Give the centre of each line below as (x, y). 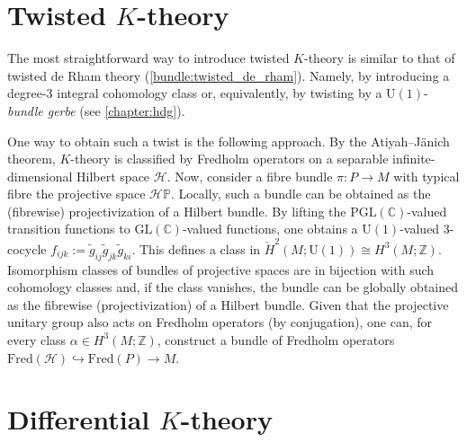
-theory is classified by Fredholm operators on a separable (229, 159)
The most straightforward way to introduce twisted (148, 58)
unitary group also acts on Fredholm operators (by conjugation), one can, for (220, 322)
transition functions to (69, 229)
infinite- (414, 159)
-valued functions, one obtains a (270, 229)
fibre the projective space (76, 194)
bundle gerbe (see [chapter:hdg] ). (96, 110)
